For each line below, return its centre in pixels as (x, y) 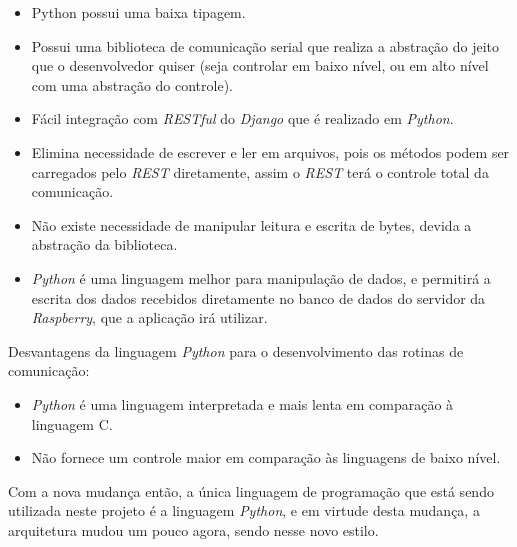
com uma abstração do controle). (132, 84)
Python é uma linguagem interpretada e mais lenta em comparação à (242, 403)
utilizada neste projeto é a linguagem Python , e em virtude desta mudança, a (244, 510)
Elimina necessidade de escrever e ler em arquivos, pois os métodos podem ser (270, 151)
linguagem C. (72, 423)
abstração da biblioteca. (104, 244)
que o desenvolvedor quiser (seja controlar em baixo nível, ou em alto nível (260, 65)
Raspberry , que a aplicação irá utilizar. (149, 317)
